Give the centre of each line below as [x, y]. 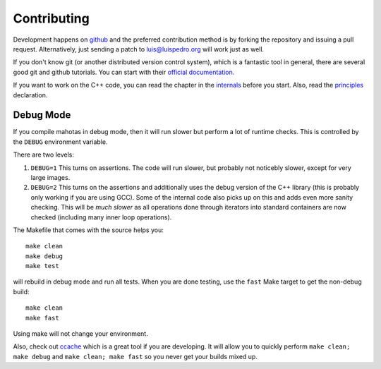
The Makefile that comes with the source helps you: [88, 230]
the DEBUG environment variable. [60, 142]
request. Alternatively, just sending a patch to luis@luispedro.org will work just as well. [139, 49]
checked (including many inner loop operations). [101, 217]
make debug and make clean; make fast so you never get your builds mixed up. [135, 356]
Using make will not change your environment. [80, 334]
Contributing [51, 18]
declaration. [30, 95]
